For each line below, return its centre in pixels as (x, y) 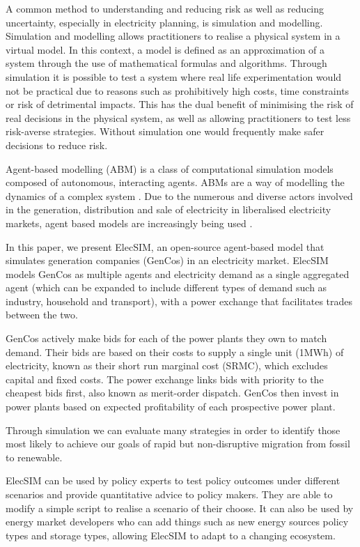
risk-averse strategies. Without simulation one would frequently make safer (165, 131)
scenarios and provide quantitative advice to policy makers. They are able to (169, 494)
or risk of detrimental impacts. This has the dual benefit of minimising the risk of (180, 104)
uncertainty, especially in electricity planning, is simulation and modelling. (164, 22)
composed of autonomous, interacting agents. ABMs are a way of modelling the (175, 182)
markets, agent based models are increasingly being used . (129, 223)
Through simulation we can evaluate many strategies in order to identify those (173, 430)
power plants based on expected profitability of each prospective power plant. (171, 407)
